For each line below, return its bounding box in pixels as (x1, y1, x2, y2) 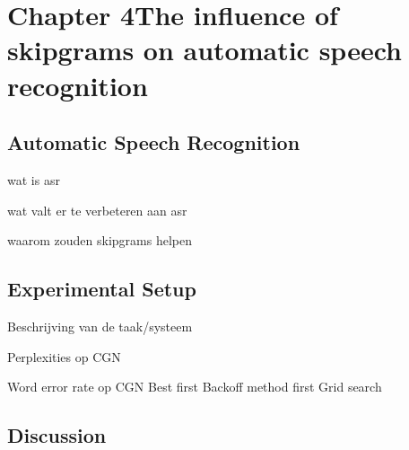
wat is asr (7, 170, 60, 189)
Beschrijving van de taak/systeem (7, 316, 193, 335)
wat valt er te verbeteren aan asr (7, 200, 187, 219)
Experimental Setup (7, 275, 196, 303)
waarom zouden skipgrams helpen (7, 231, 192, 250)
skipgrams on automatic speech (7, 31, 402, 68)
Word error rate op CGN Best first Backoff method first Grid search (7, 377, 382, 396)
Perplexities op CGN (7, 347, 121, 366)
